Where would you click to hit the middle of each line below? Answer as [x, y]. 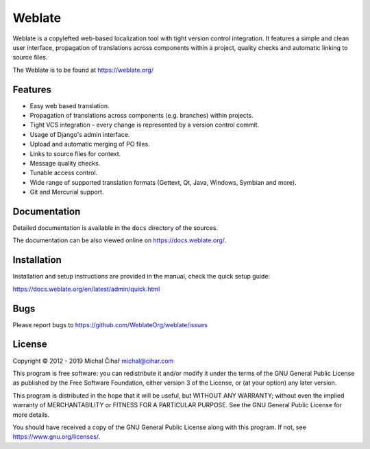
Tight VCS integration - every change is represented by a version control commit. [145, 125]
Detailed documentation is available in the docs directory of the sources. [115, 228]
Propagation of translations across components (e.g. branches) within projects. [141, 116]
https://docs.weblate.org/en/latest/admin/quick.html [86, 289]
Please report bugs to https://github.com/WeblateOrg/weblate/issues [110, 324]
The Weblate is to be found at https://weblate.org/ [83, 70]
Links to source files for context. [75, 153]
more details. [31, 415]
